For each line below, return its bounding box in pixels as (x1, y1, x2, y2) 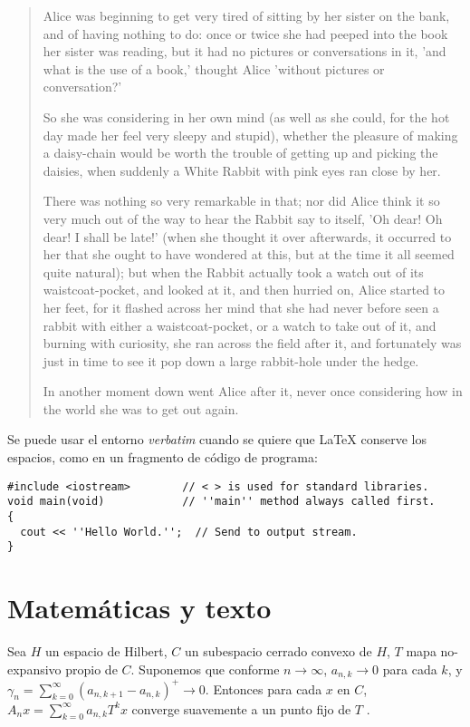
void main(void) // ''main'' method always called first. (7, 495, 436, 509)
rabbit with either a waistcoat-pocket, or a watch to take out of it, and (43, 315, 436, 334)
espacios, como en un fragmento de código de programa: (7, 448, 318, 467)
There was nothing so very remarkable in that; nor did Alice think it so (43, 191, 440, 210)
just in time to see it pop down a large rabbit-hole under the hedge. (43, 351, 419, 370)
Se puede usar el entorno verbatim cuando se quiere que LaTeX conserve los (7, 430, 427, 449)
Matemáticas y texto (7, 589, 272, 626)
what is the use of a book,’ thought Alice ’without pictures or (43, 59, 385, 78)
